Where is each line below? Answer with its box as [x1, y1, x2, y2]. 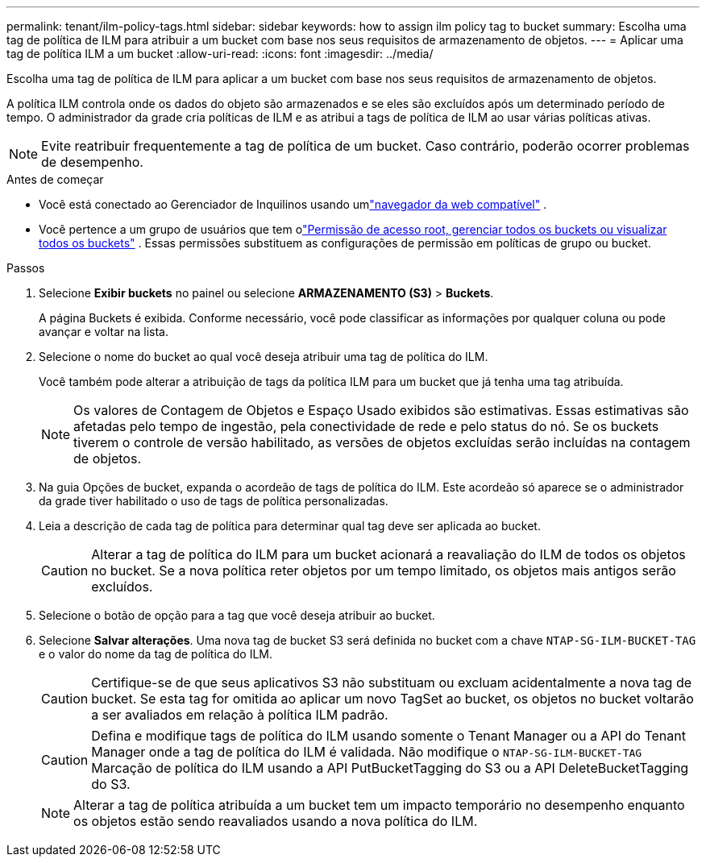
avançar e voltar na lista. [39, 325, 168, 338]
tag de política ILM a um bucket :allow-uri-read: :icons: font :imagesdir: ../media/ [6, 47, 434, 60]
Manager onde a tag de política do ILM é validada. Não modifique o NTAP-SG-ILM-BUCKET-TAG [91, 744, 642, 760]
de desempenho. [41, 154, 143, 170]
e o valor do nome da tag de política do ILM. [39, 647, 273, 661]
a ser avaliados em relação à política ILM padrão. [91, 707, 388, 723]
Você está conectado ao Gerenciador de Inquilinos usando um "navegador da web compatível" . [39, 197, 547, 211]
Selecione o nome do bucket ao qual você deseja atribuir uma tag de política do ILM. [39, 350, 488, 363]
